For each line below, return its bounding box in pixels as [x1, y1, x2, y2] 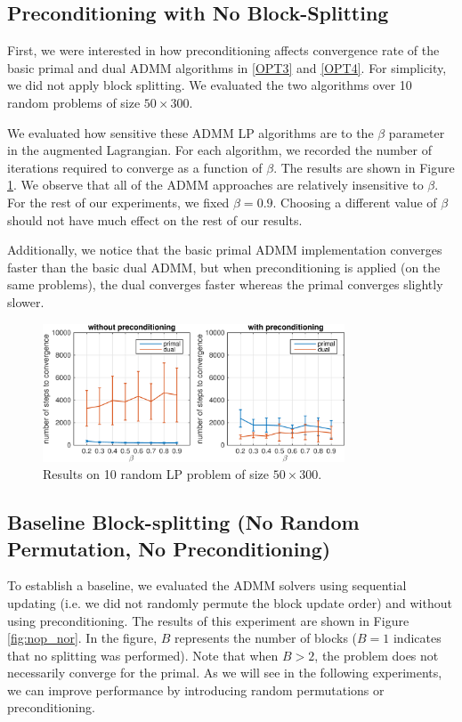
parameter [388, 123, 445, 142]
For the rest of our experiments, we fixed [7, 192, 230, 211]
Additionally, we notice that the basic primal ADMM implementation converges [7, 240, 442, 259]
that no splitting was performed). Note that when [7, 645, 279, 664]
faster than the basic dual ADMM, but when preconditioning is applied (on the [7, 257, 441, 276]
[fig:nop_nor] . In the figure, [7, 629, 158, 647]
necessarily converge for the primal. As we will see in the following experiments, [7, 663, 442, 682]
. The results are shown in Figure [273, 158, 455, 176]
